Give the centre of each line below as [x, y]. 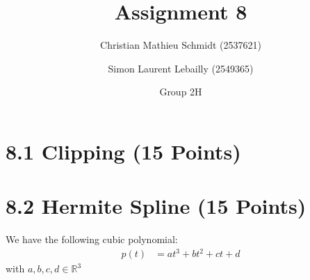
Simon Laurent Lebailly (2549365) [181, 68]
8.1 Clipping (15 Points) [123, 151]
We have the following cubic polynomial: [92, 239]
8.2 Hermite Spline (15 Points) [156, 206]
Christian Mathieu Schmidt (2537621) [181, 45]
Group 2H [181, 92]
